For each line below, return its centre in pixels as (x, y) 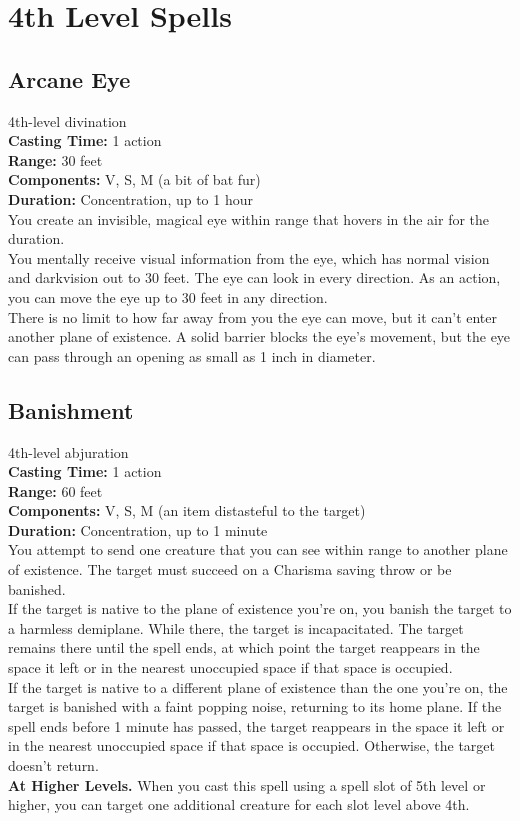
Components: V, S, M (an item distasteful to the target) (187, 510)
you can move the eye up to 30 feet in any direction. (168, 296)
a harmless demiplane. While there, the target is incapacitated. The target (236, 627)
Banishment (71, 409)
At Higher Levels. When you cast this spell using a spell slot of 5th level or (247, 784)
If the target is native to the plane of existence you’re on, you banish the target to (260, 608)
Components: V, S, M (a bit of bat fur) (134, 179)
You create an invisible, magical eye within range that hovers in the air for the (249, 218)
